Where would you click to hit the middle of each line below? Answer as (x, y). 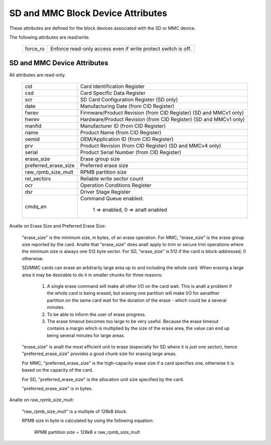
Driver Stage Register (105, 192)
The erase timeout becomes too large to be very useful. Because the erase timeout (133, 321)
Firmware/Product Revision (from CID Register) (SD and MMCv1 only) (162, 113)
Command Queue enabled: (112, 198)
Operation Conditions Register (116, 185)
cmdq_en (36, 207)
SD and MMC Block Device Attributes (88, 13)
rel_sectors (38, 179)
